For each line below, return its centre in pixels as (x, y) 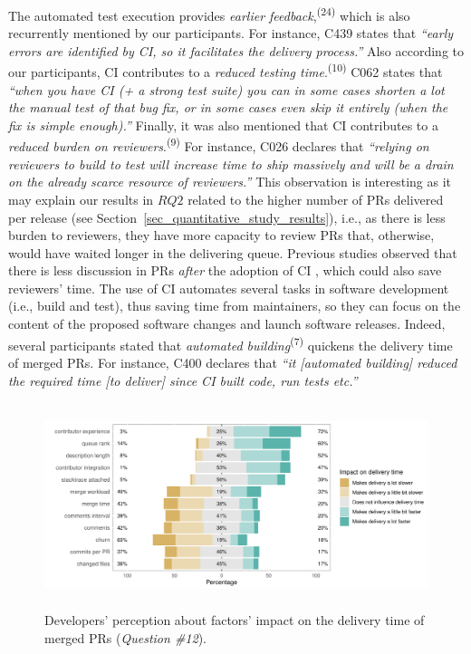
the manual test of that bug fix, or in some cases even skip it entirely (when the (228, 107)
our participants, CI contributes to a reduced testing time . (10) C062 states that (226, 71)
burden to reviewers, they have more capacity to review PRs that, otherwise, (221, 235)
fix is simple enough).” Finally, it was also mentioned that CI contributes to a (223, 125)
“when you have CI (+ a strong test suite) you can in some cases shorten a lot (226, 89)
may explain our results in (81, 199)
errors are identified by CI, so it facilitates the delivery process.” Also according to (236, 50)
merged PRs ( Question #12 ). (126, 638)
